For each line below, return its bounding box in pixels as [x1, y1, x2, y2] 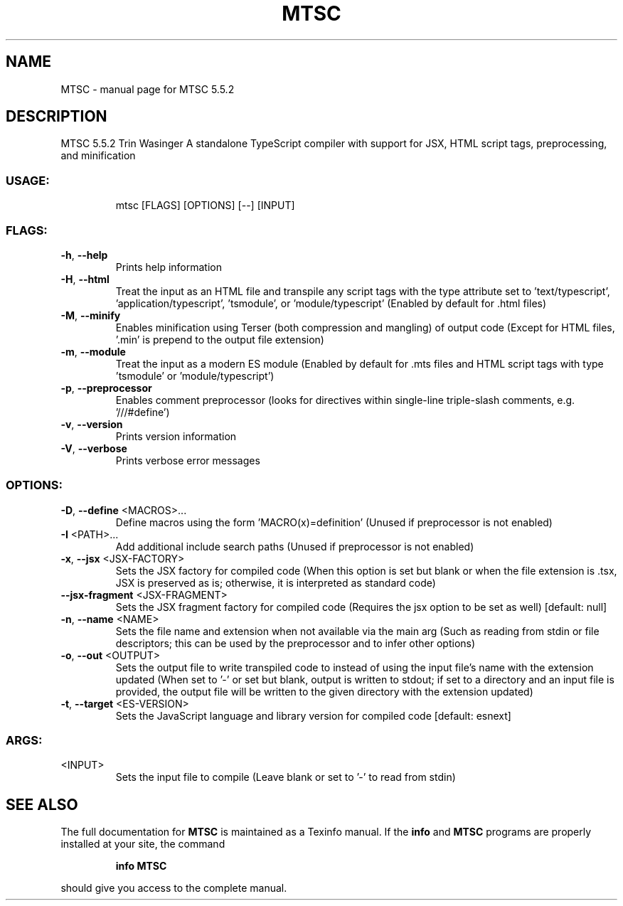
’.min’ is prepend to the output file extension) [115, 333, 324, 346]
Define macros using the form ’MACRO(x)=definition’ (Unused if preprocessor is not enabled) [115, 516, 553, 528]
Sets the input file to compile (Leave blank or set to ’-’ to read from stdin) [115, 771, 456, 784]
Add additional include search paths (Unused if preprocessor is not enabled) [115, 540, 474, 553]
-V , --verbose [60, 442, 127, 454]
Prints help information [115, 260, 222, 273]
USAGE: [6, 173, 50, 188]
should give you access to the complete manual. [60, 882, 287, 895]
